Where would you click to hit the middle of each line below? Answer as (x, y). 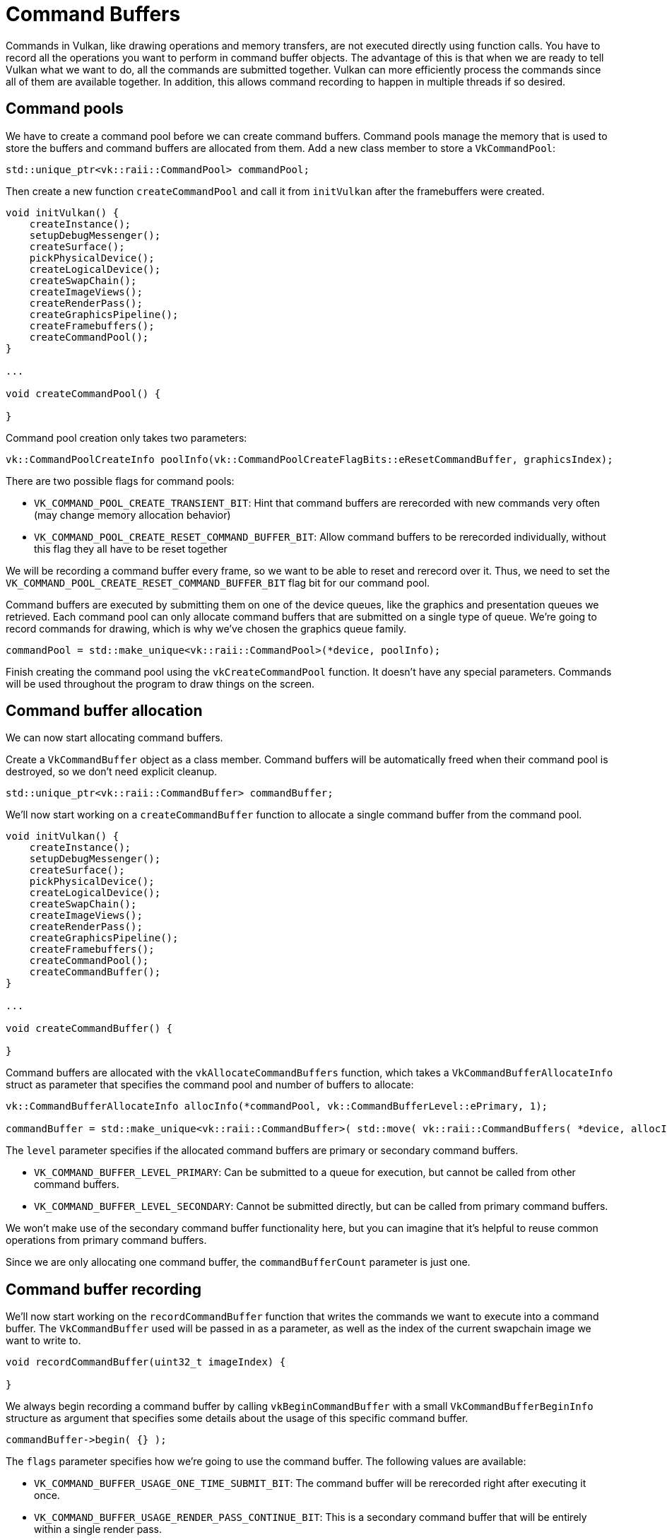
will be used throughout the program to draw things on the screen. (160, 683)
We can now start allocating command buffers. (114, 738)
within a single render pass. (98, 1529)
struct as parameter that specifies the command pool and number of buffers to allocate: (210, 1085)
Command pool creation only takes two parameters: (126, 437)
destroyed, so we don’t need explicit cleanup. (112, 772)
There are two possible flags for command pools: (120, 481)
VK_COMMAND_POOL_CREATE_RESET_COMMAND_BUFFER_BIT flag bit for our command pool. (218, 582)
